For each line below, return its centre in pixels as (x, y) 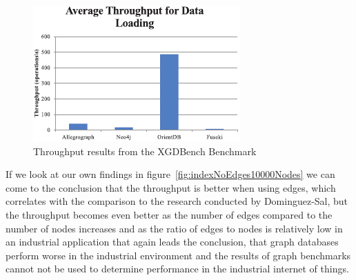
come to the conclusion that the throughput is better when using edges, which (171, 187)
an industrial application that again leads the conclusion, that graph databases (172, 242)
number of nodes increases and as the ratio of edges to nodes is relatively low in (174, 228)
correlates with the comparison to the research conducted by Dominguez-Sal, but (177, 201)
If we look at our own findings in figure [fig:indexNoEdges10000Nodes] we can (170, 174)
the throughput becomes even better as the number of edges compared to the (169, 214)
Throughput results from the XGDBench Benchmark (145, 151)
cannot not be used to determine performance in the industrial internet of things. (177, 269)
